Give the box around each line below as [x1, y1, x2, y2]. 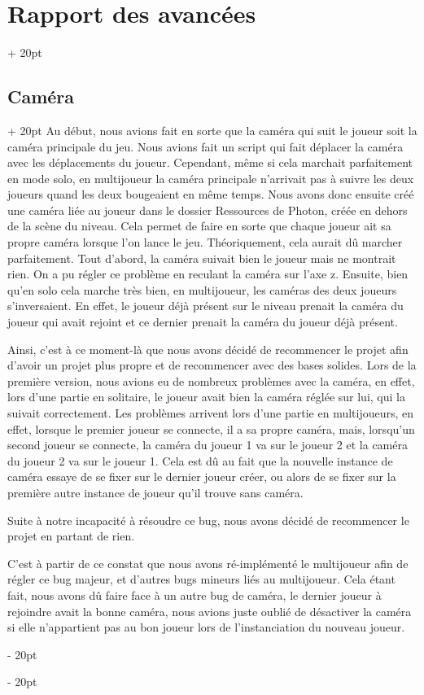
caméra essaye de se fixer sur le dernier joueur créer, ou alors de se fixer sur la [7, 468, 396, 485]
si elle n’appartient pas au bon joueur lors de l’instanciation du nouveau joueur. [7, 619, 405, 636]
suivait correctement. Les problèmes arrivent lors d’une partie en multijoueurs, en [7, 404, 414, 422]
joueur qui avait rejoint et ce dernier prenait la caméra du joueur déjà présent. [7, 313, 398, 330]
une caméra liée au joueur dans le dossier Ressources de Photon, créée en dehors [7, 201, 408, 218]
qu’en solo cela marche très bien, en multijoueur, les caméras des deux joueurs [7, 281, 397, 298]
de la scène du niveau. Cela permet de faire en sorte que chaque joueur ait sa [7, 217, 391, 234]
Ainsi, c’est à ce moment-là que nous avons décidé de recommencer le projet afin [7, 340, 409, 357]
